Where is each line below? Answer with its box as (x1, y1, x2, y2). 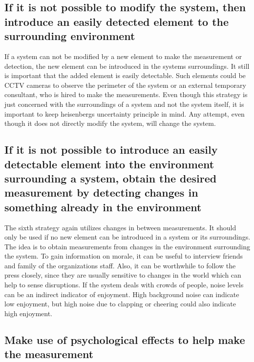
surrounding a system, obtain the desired (4, 170, 217, 185)
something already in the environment (4, 199, 202, 214)
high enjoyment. (4, 308, 53, 318)
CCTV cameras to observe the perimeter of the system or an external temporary (4, 80, 246, 90)
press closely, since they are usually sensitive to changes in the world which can (4, 270, 241, 280)
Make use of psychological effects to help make (4, 332, 245, 347)
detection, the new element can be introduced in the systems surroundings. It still (4, 60, 250, 71)
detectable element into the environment (4, 156, 214, 171)
